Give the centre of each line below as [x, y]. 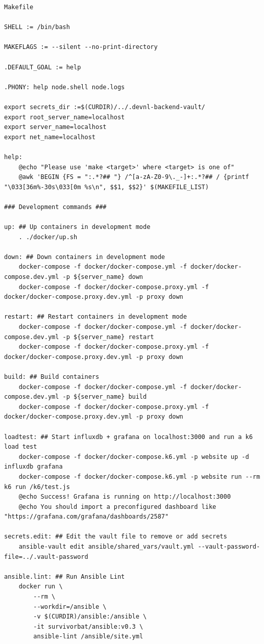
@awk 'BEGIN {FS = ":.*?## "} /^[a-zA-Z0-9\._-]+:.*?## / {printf [134, 177]
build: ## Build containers [52, 377]
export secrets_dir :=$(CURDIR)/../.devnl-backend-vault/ [105, 107]
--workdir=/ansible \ [70, 607]
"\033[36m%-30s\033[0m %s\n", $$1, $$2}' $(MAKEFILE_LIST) [106, 187]
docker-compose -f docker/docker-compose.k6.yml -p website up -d [134, 457]
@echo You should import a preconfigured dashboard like [117, 507]
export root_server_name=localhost [65, 117]
